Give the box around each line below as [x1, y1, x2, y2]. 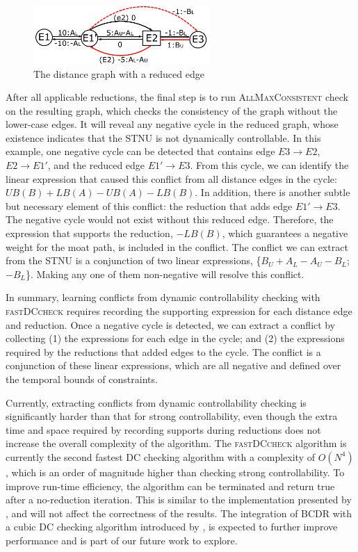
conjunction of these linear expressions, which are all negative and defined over [6, 358, 341, 373]
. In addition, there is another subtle [195, 185, 350, 200]
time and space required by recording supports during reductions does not [6, 422, 321, 437]
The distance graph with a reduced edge [33, 66, 204, 81]
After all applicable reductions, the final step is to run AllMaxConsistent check [6, 90, 349, 104]
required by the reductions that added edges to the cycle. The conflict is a [6, 344, 321, 359]
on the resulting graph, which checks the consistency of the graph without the [6, 103, 338, 117]
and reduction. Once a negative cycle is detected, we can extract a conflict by [6, 317, 336, 332]
